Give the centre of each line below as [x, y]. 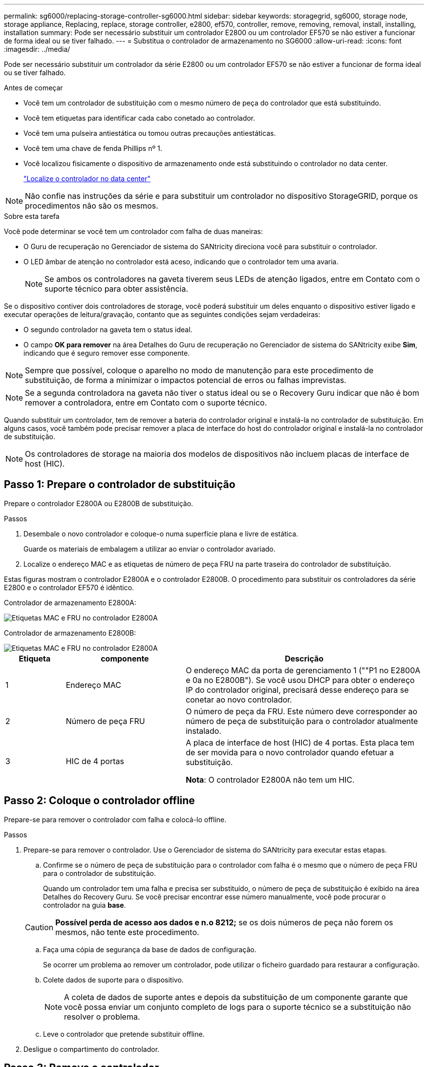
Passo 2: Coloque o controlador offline [99, 801]
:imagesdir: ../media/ [37, 49]
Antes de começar [33, 88]
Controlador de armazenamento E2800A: [70, 602]
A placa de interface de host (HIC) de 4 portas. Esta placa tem [300, 742]
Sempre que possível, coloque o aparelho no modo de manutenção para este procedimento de [199, 370]
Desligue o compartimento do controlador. [92, 1049]
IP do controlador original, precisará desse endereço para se [297, 690]
